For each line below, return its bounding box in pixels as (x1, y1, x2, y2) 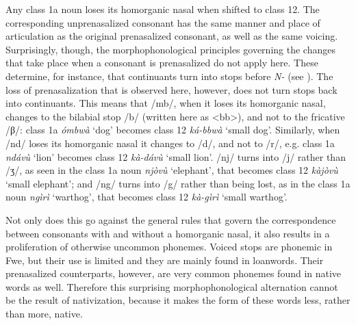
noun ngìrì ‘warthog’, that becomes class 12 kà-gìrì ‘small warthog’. (5, 190, 288, 204)
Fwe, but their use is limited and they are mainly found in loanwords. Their (5, 252, 324, 267)
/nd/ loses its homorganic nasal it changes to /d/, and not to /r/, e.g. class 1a (5, 135, 335, 150)
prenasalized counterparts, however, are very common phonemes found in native (5, 266, 342, 281)
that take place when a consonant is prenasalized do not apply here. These (5, 55, 318, 70)
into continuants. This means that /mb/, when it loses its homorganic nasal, (5, 96, 326, 110)
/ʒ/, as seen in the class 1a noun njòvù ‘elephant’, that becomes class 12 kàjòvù (5, 163, 338, 177)
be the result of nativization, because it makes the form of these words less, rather (5, 293, 351, 307)
